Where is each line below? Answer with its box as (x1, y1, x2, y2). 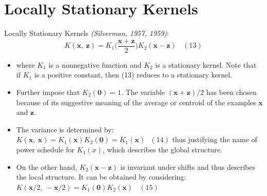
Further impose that (16, 86, 80, 97)
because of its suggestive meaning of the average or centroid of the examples (16, 96, 256, 107)
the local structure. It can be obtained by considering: (16, 171, 186, 182)
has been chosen (206, 86, 257, 97)
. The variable (121, 86, 165, 97)
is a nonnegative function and (48, 59, 142, 70)
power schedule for (16, 144, 75, 154)
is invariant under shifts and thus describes (120, 161, 255, 172)
